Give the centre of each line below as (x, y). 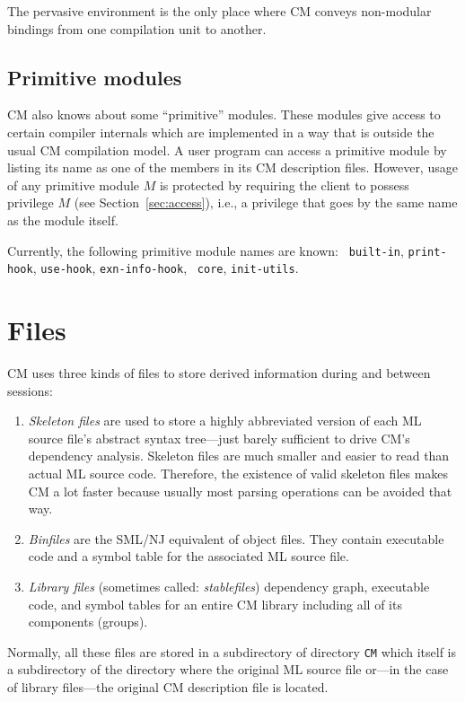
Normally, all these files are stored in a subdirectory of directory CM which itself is (232, 651)
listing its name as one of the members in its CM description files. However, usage (232, 167)
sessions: (30, 390)
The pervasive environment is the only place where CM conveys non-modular (219, 11)
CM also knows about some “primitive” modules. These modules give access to (224, 114)
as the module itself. (63, 219)
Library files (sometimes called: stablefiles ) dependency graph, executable (229, 586)
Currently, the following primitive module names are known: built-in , (206, 250)
